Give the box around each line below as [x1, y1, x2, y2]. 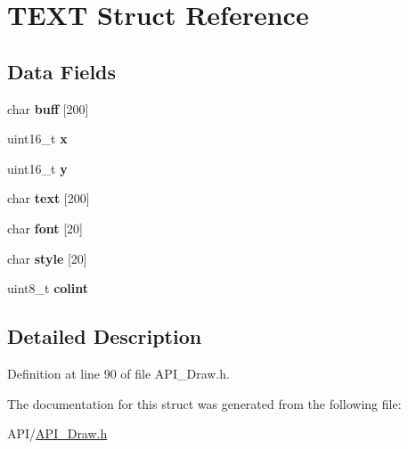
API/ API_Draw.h [7, 424, 108, 443]
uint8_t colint [7, 279, 89, 298]
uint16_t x [7, 129, 68, 148]
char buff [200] [7, 99, 89, 118]
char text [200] [7, 189, 90, 208]
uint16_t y [7, 159, 68, 177]
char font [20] [7, 218, 83, 237]
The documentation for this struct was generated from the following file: [7, 394, 402, 412]
